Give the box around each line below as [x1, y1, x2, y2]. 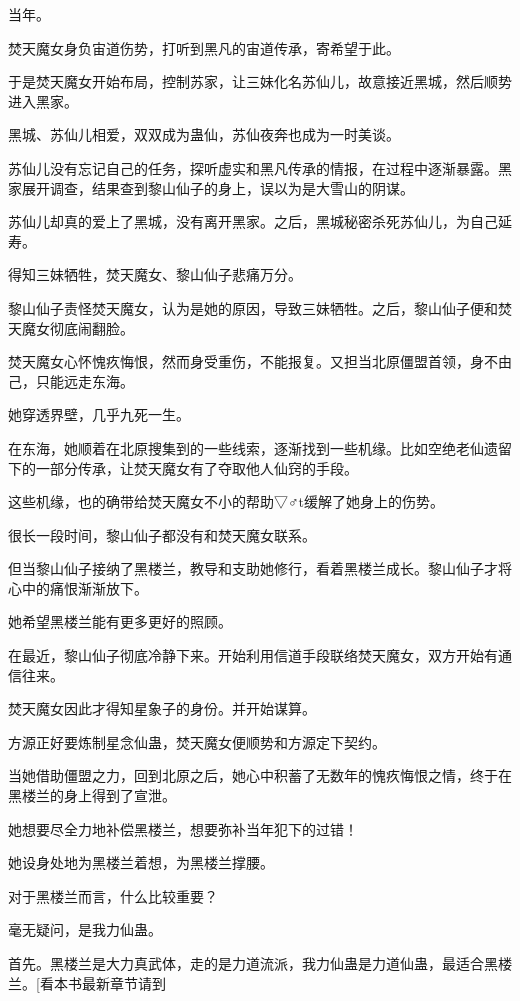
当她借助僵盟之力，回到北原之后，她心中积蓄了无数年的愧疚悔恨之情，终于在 [8, 765, 512, 786]
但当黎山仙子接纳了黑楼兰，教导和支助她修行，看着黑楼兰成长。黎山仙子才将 [8, 558, 512, 579]
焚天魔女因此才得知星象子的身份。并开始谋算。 [8, 698, 316, 719]
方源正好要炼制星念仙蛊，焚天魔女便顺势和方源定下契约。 [8, 731, 386, 752]
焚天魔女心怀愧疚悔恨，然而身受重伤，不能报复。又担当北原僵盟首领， [8, 351, 470, 372]
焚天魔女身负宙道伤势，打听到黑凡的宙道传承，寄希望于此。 [8, 37, 400, 58]
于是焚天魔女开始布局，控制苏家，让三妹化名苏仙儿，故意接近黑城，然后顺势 [8, 71, 512, 92]
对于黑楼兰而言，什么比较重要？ [8, 885, 218, 906]
